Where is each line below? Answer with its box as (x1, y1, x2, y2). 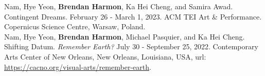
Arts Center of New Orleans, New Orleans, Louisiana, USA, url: (4, 51, 206, 62)
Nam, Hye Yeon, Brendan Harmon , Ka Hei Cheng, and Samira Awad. (4, 1, 233, 11)
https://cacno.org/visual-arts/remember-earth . (4, 61, 151, 72)
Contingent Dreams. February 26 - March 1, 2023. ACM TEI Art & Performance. (4, 11, 262, 22)
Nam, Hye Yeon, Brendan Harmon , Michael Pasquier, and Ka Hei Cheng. (4, 31, 245, 42)
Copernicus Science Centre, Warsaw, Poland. (4, 21, 146, 32)
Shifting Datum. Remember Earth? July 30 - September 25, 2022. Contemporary (4, 41, 258, 52)
